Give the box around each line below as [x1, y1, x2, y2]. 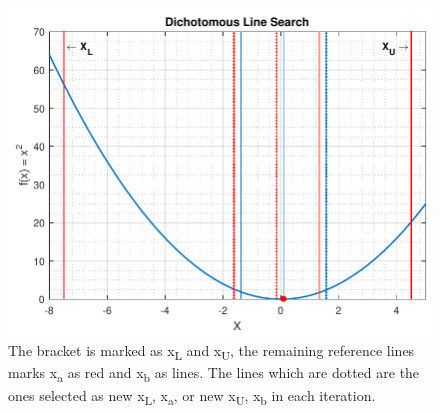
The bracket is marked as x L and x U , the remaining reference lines [8, 340, 415, 364]
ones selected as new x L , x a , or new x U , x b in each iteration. [8, 384, 376, 408]
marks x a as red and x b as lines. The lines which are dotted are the [8, 362, 420, 386]
